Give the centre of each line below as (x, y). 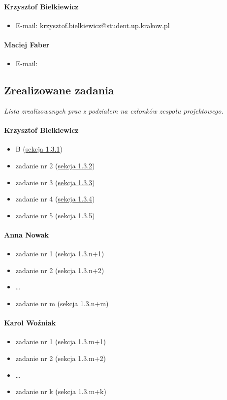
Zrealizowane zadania (59, 90)
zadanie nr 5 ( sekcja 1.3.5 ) (55, 215)
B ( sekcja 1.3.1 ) (39, 149)
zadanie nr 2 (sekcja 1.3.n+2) (60, 270)
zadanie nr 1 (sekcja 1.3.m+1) (61, 341)
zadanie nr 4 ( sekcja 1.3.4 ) (55, 199)
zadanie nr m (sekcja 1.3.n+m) (62, 303)
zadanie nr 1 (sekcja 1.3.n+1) (60, 254)
